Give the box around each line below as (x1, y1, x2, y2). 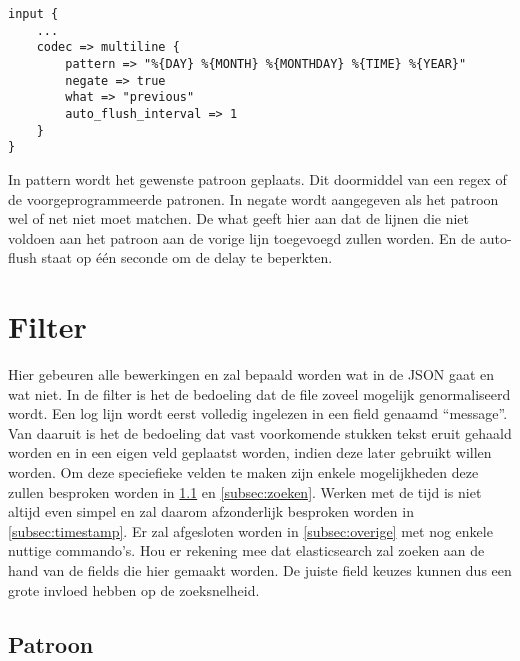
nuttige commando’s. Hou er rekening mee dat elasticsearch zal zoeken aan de (8, 540, 485, 561)
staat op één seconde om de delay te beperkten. (41, 247, 333, 268)
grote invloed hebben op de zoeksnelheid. (8, 579, 260, 600)
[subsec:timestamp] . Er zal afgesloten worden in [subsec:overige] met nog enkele (8, 520, 493, 541)
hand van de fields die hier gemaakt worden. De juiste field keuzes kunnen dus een (8, 559, 512, 580)
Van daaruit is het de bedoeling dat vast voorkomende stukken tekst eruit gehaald (8, 422, 512, 443)
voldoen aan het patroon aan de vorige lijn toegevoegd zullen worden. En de (8, 227, 476, 248)
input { (8, 7, 59, 21)
